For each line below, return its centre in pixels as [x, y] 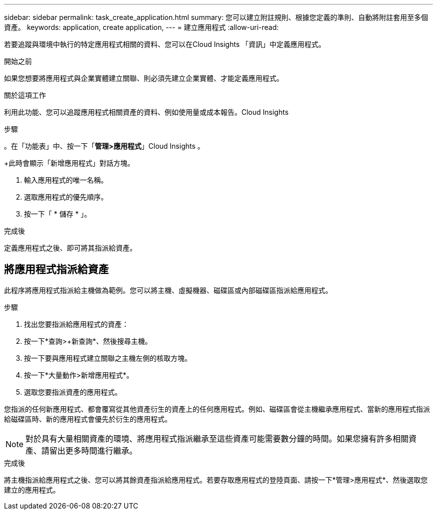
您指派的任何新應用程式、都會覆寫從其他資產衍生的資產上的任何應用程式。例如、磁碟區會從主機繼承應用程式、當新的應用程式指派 [217, 409]
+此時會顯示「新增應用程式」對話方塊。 [69, 163]
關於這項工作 [25, 95]
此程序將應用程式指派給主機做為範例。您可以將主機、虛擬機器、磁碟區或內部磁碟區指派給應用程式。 [168, 290]
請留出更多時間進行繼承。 [90, 450]
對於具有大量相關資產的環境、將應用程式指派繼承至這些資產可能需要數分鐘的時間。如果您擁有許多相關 [217, 438]
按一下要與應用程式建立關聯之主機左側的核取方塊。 [108, 358]
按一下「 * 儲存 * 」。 [58, 214]
